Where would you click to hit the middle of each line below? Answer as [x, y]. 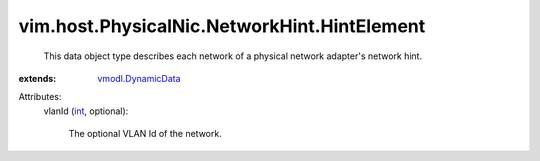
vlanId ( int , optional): [86, 111]
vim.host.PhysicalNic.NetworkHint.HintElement [222, 26]
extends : [37, 78]
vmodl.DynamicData [139, 78]
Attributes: [40, 97]
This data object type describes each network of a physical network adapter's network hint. [233, 56]
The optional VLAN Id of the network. [145, 134]
